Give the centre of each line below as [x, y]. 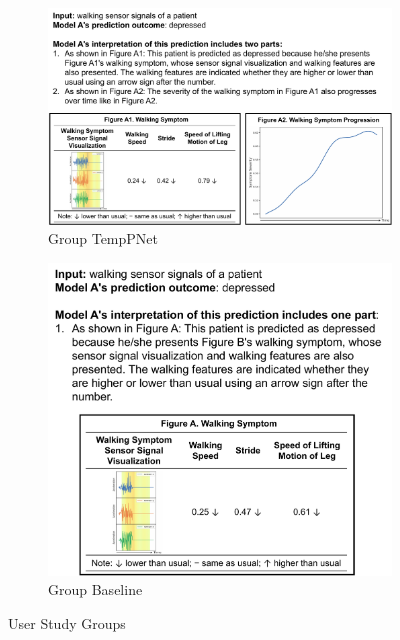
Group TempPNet [103, 238]
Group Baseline [95, 589]
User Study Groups [67, 622]
